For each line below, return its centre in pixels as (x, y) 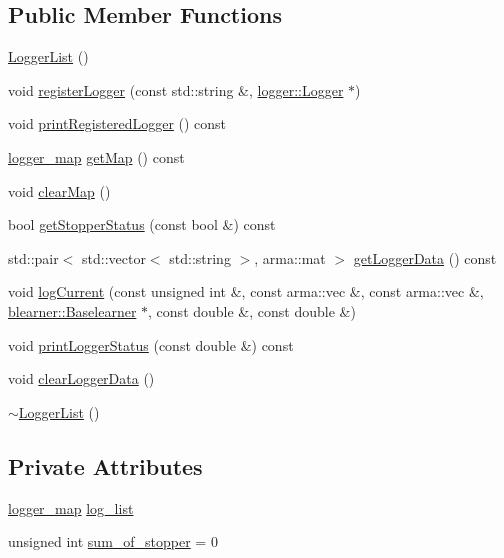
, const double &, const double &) (252, 310)
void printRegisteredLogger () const (117, 123)
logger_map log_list (71, 507)
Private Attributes (105, 465)
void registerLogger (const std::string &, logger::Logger (176, 89)
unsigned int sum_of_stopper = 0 (113, 541)
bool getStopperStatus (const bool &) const (142, 224)
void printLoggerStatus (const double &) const (151, 344)
